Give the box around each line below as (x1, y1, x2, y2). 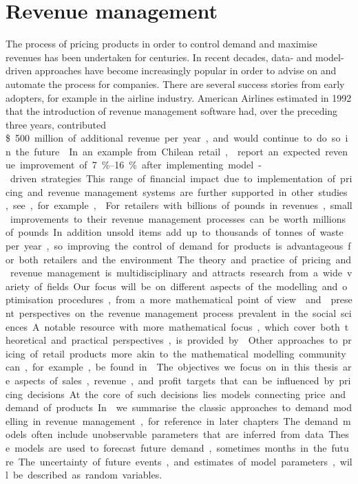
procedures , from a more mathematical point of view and (58, 292, 322, 307)
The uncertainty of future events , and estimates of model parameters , (18, 454, 335, 468)
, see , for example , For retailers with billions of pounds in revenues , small (6, 198, 352, 212)
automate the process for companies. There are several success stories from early (6, 76, 345, 91)
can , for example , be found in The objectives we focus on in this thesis (6, 360, 339, 374)
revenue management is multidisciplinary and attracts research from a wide (10, 265, 343, 280)
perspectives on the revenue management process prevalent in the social (19, 306, 337, 320)
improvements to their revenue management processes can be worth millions (10, 211, 346, 225)
